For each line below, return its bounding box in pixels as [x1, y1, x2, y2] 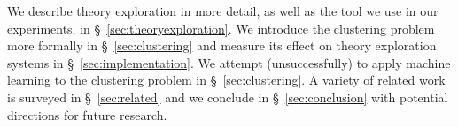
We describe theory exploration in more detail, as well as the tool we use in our [7, 2, 439, 19]
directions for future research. [7, 105, 167, 123]
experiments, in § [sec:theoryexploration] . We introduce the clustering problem [7, 19, 435, 37]
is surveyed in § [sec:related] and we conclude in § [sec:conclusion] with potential [7, 87, 448, 106]
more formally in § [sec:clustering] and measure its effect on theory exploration [7, 36, 437, 55]
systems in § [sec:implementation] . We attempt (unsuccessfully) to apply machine [7, 53, 451, 71]
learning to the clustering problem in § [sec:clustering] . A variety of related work [7, 71, 446, 89]
